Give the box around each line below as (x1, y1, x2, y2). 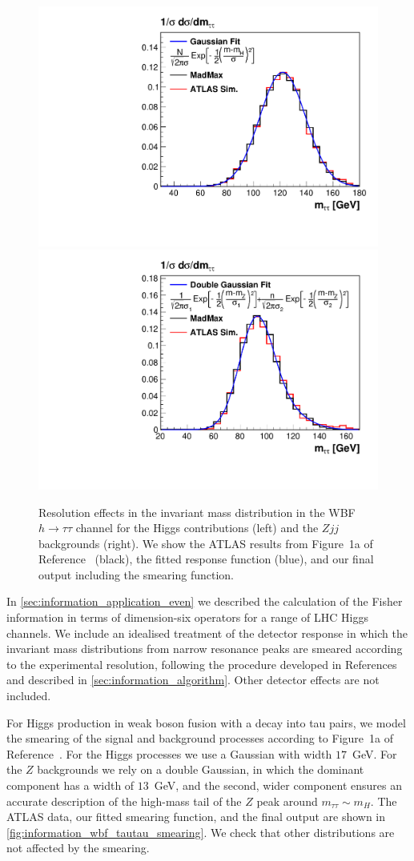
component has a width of (6, 777, 135, 793)
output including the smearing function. (38, 566, 235, 583)
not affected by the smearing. (6, 839, 150, 856)
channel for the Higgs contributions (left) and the (75, 519, 319, 536)
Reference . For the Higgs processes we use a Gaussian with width (6, 745, 332, 762)
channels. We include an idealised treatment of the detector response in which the (6, 624, 408, 641)
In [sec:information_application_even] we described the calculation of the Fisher (6, 593, 403, 610)
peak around (256, 792, 318, 809)
